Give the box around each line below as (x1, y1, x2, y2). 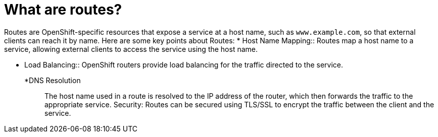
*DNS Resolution (24, 76, 81, 85)
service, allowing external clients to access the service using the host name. (4, 44, 258, 53)
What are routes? (4, 1, 122, 18)
